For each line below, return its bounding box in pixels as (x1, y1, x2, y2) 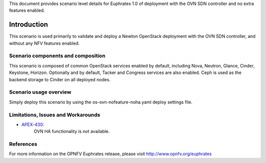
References (9, 141, 37, 148)
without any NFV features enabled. (9, 40, 80, 46)
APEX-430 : (21, 121, 44, 128)
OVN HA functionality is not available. (33, 129, 110, 134)
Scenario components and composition (9, 52, 105, 59)
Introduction (9, 20, 48, 29)
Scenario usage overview (9, 89, 71, 96)
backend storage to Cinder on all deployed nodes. (9, 76, 111, 82)
